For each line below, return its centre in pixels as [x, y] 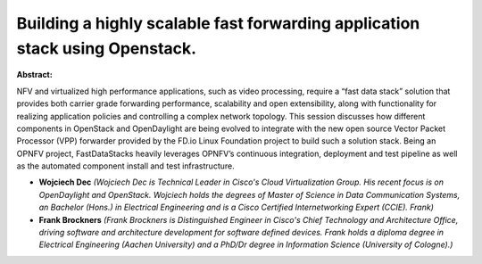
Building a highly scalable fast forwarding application [218, 23]
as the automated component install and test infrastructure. [126, 166]
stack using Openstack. [106, 48]
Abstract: [34, 75]
